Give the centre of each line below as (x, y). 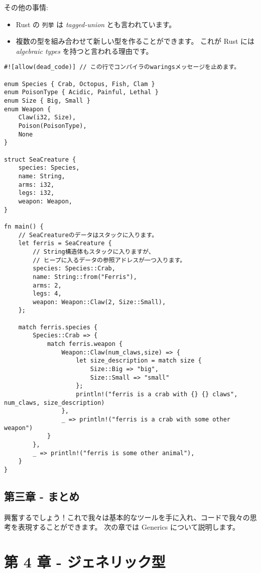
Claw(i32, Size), (47, 118)
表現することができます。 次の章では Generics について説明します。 (129, 527)
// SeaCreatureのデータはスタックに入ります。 (88, 235)
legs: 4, (47, 294)
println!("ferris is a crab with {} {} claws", (157, 395)
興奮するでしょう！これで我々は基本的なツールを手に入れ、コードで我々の (127, 517)
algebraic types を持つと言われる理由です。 (84, 51)
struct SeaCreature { (40, 159)
